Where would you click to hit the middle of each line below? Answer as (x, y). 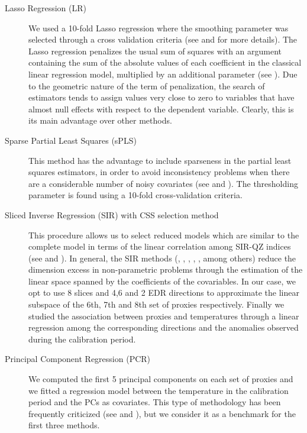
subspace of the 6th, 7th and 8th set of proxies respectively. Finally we (156, 304)
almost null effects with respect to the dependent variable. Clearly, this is (161, 109)
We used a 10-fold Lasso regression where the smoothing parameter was (159, 28)
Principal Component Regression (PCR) (78, 359)
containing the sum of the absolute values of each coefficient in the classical (165, 62)
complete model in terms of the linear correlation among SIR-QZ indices (160, 246)
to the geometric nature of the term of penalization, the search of (147, 85)
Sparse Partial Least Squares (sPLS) (71, 140)
